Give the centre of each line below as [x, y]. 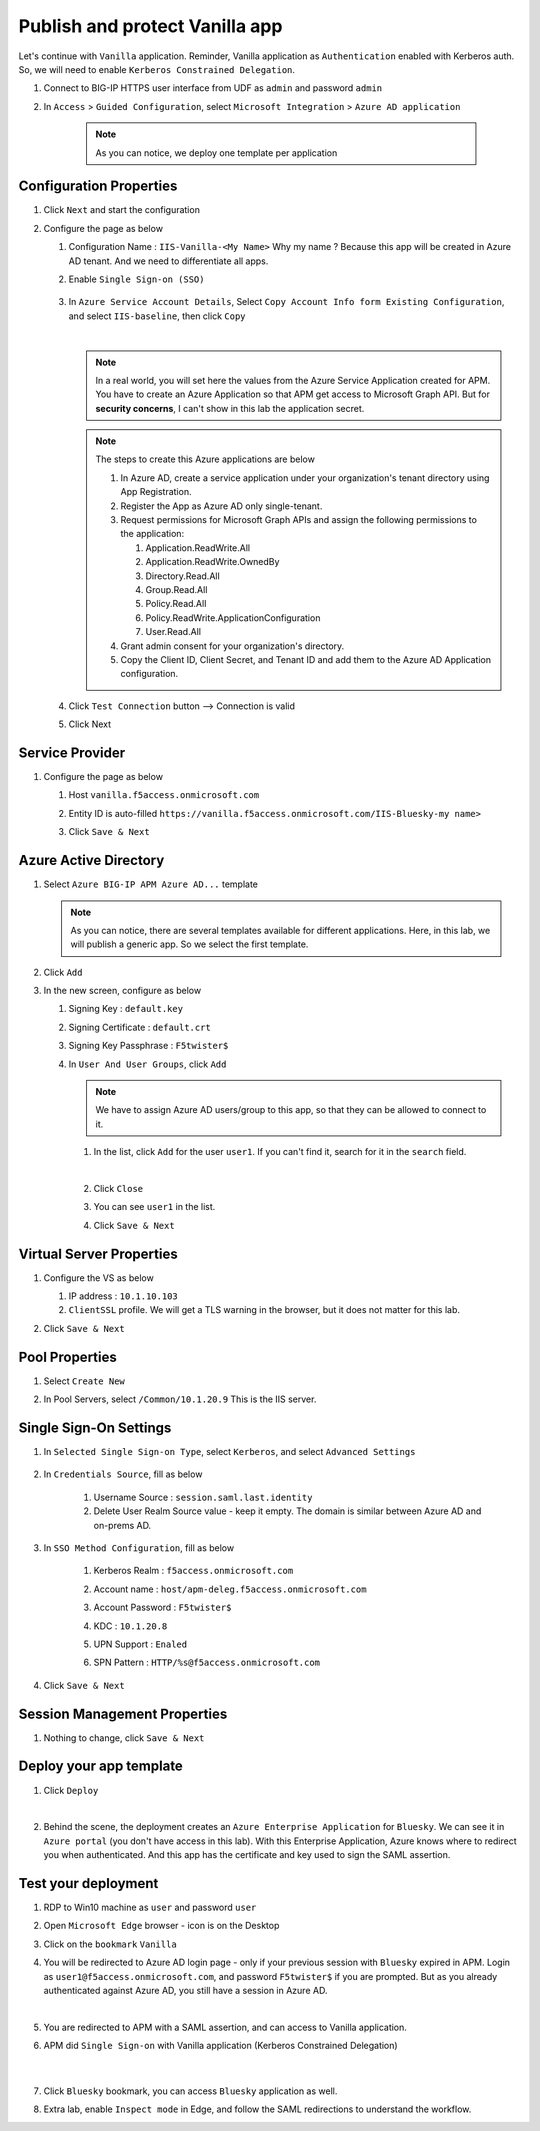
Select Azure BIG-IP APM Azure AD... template [151, 884]
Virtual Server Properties [98, 1253]
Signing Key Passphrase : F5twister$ [148, 1046]
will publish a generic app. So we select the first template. [189, 944]
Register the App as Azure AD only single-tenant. [221, 506]
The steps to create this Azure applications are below [205, 459]
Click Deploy [71, 1790]
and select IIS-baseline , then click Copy [157, 316]
